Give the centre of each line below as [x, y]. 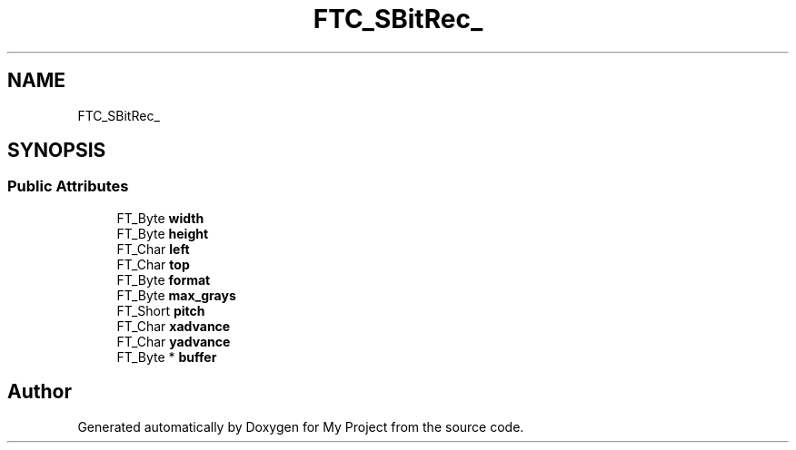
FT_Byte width [160, 218]
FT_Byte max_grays [176, 295]
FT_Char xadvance [174, 326]
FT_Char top [153, 264]
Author [40, 392]
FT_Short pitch [161, 310]
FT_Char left [153, 249]
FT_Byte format [164, 279]
